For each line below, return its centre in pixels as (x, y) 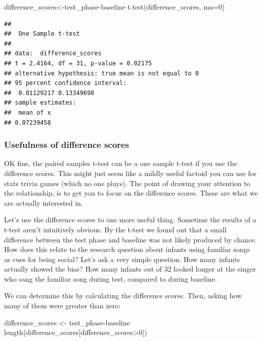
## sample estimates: (40, 103)
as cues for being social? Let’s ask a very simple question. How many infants (122, 259)
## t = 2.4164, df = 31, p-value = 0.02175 (78, 63)
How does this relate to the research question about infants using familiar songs (127, 249)
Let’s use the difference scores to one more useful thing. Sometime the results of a (130, 220)
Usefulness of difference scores (67, 145)
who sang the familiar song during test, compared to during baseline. (111, 278)
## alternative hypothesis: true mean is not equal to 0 (102, 73)
